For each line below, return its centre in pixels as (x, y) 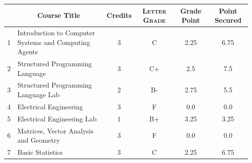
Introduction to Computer (56, 32)
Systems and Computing (54, 42)
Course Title (59, 15)
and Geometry (39, 140)
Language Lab (39, 94)
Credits (119, 15)
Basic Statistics (40, 152)
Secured (228, 20)
